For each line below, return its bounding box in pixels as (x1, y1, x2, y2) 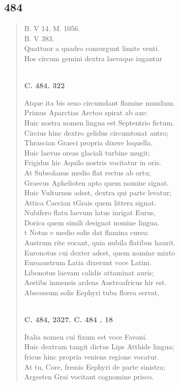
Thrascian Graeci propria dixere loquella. (24, 137, 153, 148)
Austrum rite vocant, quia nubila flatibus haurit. (24, 237, 176, 248)
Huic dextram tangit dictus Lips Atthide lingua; (24, 341, 174, 352)
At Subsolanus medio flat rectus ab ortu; (24, 167, 151, 177)
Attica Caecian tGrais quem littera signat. (24, 197, 156, 208)
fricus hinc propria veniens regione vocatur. (24, 351, 159, 362)
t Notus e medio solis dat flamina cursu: (24, 227, 149, 238)
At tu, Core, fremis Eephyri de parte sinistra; (24, 361, 165, 372)
